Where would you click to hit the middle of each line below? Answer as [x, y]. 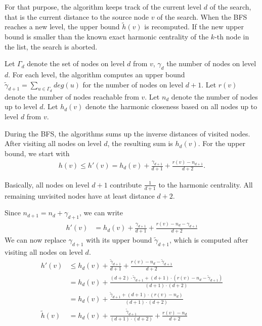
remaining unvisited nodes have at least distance [80, 195]
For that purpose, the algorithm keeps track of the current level [103, 7]
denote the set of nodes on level [76, 63]
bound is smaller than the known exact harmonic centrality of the [107, 36]
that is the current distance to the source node [77, 16]
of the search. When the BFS [202, 16]
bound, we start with [37, 153]
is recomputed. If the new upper [194, 27]
